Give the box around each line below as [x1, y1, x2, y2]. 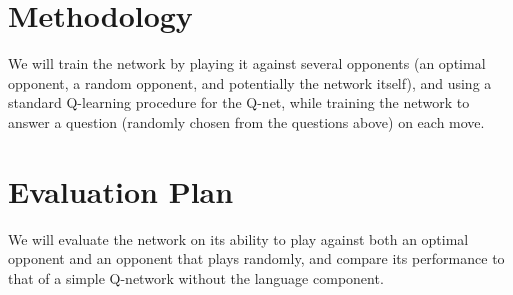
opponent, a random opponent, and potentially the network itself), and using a [8, 72, 492, 93]
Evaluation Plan [8, 170, 234, 211]
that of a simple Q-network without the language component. [8, 267, 384, 288]
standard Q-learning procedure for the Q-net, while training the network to [8, 92, 470, 113]
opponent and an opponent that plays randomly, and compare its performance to [8, 248, 505, 269]
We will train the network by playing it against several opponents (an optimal [8, 53, 486, 74]
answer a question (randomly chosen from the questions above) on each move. [8, 111, 485, 132]
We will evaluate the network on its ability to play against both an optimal [8, 228, 469, 249]
